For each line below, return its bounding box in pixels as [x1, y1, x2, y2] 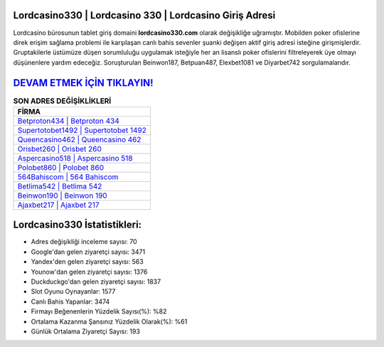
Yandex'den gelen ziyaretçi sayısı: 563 [31, 257, 144, 266]
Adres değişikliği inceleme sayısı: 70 [31, 237, 137, 246]
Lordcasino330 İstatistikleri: [13, 219, 142, 231]
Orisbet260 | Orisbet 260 [17, 144, 102, 154]
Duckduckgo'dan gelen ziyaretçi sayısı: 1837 [31, 277, 161, 286]
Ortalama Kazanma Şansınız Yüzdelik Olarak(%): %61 [31, 317, 188, 326]
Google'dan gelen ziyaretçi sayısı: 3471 [31, 247, 146, 256]
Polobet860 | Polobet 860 [17, 162, 105, 172]
